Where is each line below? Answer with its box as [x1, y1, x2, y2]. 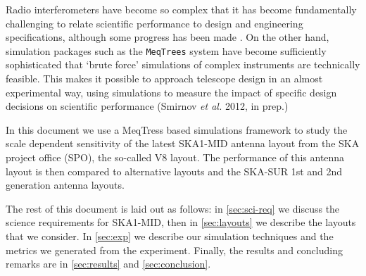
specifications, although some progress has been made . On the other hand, [6, 30, 329, 44]
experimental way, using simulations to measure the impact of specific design [6, 84, 337, 99]
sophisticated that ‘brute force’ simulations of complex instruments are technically [6, 57, 360, 72]
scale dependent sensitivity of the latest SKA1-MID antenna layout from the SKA [6, 136, 360, 151]
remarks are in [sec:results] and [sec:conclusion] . [6, 256, 211, 271]
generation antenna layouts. [6, 177, 125, 192]
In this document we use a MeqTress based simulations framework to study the [6, 122, 348, 137]
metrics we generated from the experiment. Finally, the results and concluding [6, 242, 343, 257]
